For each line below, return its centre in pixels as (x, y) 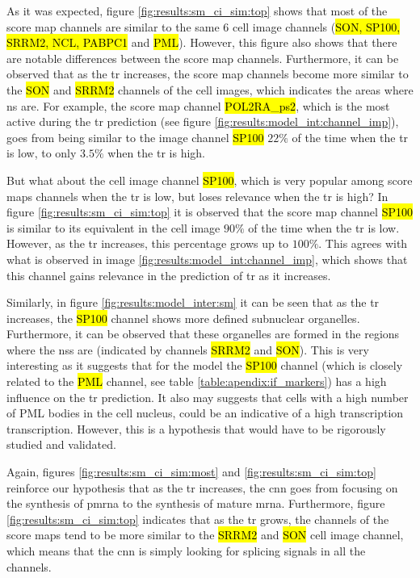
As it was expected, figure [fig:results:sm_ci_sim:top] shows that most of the (197, 10)
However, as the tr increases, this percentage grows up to (147, 243)
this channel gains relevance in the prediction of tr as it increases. (169, 275)
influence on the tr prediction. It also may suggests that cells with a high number (208, 397)
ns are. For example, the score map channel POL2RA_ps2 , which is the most (198, 105)
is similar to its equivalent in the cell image (113, 227)
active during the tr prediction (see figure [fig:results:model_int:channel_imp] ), (203, 121)
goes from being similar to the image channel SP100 (135, 137)
